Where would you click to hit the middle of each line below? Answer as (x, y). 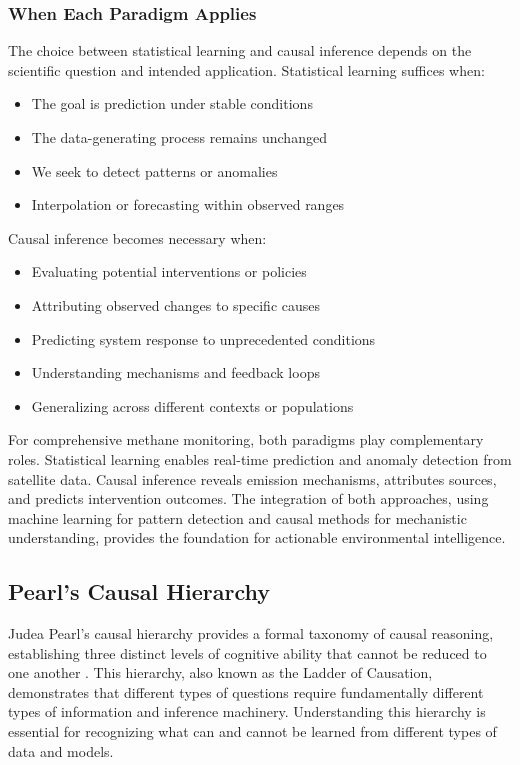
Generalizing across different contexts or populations (192, 405)
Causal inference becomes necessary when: (137, 237)
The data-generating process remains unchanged (179, 137)
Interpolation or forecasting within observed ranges (188, 204)
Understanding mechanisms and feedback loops (175, 372)
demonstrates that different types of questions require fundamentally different (246, 691)
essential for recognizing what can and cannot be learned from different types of (252, 731)
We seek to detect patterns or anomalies (154, 170)
